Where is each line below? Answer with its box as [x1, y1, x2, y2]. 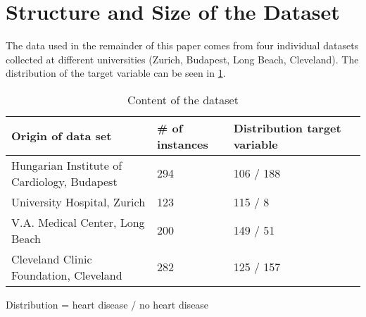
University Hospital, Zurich [11, 193, 146, 210]
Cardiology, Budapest [11, 173, 118, 189]
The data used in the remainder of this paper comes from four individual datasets [6, 38, 359, 53]
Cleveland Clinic [11, 250, 92, 267]
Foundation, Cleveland [11, 266, 122, 283]
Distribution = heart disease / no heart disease [6, 297, 209, 311]
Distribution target [233, 119, 341, 136]
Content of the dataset [127, 91, 239, 108]
